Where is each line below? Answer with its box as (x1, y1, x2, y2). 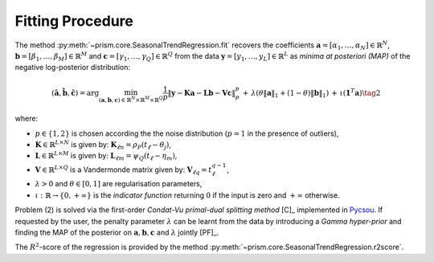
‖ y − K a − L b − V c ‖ (167, 88, 236, 97)
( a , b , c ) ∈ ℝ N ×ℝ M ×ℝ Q (98, 95, 164, 104)
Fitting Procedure (14, 12, 134, 30)
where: (14, 113, 39, 124)
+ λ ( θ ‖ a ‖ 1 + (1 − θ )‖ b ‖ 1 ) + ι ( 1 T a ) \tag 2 (242, 87, 381, 100)
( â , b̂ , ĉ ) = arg (51, 88, 100, 97)
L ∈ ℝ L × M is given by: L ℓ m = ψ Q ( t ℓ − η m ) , (35, 149, 178, 162)
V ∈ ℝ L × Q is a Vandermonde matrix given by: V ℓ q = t (35, 164, 212, 176)
